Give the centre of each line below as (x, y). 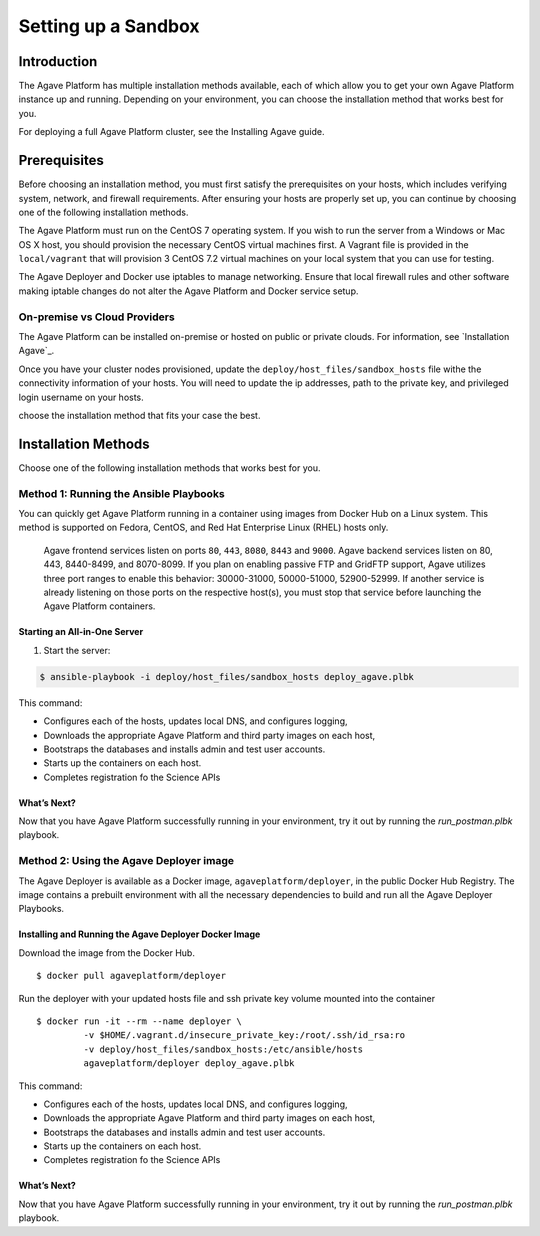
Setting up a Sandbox (109, 26)
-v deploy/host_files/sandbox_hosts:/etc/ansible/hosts (223, 1049)
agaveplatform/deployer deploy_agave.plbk (189, 1063)
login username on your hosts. (81, 397)
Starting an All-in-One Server (81, 632)
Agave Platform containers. (99, 606)
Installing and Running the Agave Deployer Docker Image (139, 934)
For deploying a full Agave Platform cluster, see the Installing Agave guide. (171, 132)
